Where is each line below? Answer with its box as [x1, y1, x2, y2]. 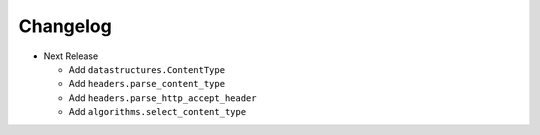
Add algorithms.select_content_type [68, 106, 247, 118]
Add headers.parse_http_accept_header [68, 91, 257, 104]
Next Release [43, 50, 99, 62]
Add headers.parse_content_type [68, 78, 225, 90]
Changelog [18, 15, 112, 37]
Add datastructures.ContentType [68, 63, 225, 75]
